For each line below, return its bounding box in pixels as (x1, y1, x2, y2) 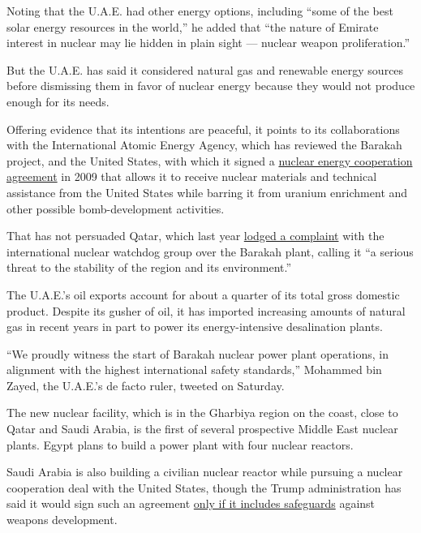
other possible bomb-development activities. (6, 200, 225, 217)
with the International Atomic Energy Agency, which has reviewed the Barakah (6, 136, 402, 153)
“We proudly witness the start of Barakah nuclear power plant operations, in (6, 345, 389, 362)
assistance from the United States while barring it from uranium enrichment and (6, 183, 408, 200)
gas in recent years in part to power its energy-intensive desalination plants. (6, 318, 383, 335)
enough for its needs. (6, 92, 110, 110)
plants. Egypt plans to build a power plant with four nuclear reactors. (6, 436, 354, 453)
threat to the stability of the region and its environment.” (6, 259, 292, 276)
